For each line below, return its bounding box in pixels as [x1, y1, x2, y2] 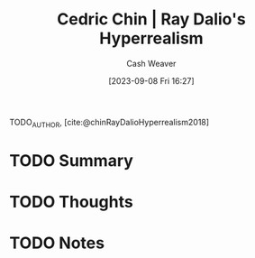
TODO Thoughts [9, 192, 133, 212]
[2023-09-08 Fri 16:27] [107, 75, 196, 86]
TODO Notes [9, 233, 105, 253]
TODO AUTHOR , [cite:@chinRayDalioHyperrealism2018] [9, 116, 210, 130]
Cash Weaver [126, 58, 177, 69]
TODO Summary [9, 150, 133, 170]
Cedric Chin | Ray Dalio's [57, 9, 246, 30]
